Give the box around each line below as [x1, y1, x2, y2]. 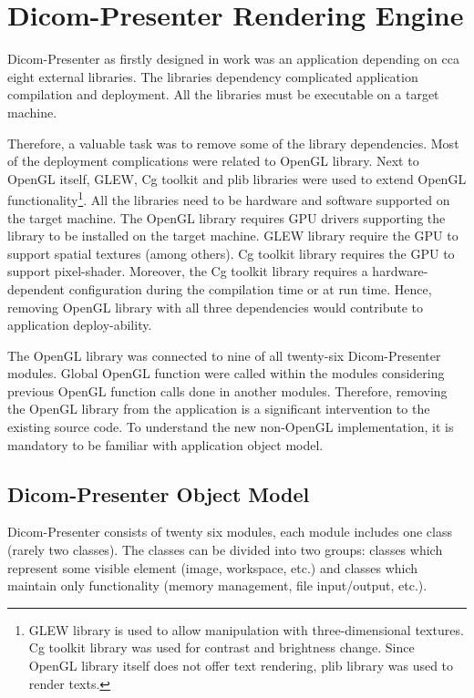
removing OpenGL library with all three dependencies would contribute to [7, 297, 423, 316]
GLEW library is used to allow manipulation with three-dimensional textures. [28, 620, 464, 639]
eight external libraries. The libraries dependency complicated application [7, 67, 418, 86]
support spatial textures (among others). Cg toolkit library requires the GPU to [7, 243, 455, 262]
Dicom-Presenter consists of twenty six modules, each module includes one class [7, 522, 452, 541]
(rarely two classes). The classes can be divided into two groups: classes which [7, 540, 443, 559]
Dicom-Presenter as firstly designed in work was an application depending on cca [7, 49, 459, 68]
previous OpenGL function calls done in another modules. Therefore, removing [7, 381, 448, 400]
